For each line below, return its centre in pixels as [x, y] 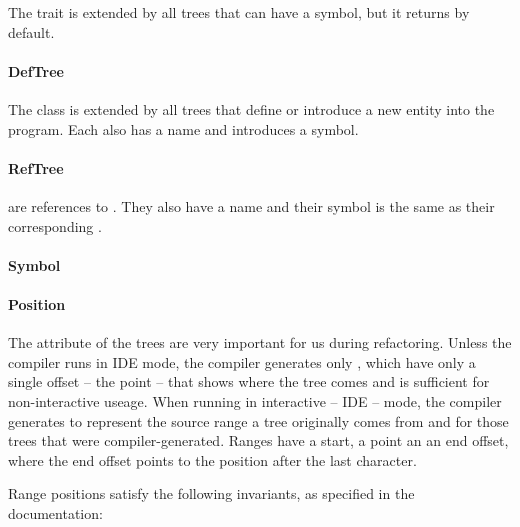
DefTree [36, 70]
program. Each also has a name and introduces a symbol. [183, 128]
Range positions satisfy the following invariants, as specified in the [211, 493]
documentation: [55, 512]
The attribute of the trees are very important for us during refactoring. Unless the [260, 342]
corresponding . [55, 225]
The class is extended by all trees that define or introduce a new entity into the [251, 108]
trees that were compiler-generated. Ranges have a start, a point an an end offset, [258, 440]
